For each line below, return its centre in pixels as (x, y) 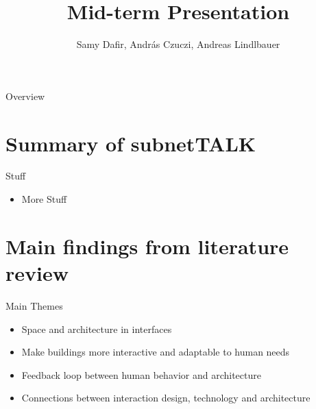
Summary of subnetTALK (131, 143)
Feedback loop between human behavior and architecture (141, 374)
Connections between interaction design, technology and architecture (166, 398)
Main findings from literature (147, 246)
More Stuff (44, 199)
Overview (25, 96)
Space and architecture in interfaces (97, 329)
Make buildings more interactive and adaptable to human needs (156, 352)
